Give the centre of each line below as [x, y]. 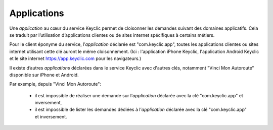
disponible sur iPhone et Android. [44, 75]
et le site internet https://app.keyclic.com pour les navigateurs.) [75, 58]
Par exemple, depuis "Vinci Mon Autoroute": [55, 84]
